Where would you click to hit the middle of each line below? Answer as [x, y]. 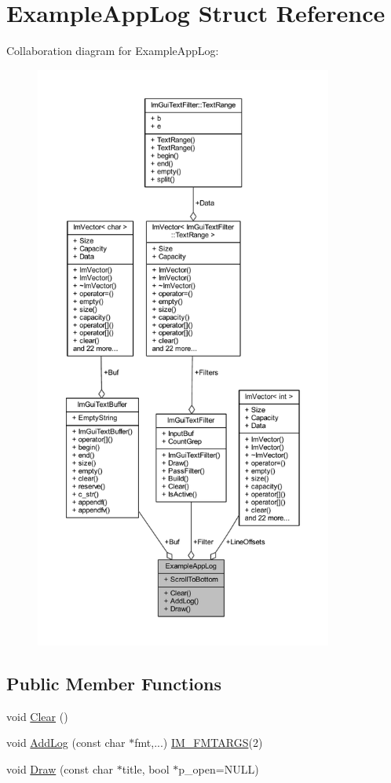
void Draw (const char [60, 769]
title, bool [146, 769]
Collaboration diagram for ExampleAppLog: [113, 51]
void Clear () [37, 716]
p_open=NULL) [219, 769]
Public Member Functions [114, 684]
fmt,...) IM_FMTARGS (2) [199, 743]
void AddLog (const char [66, 743]
